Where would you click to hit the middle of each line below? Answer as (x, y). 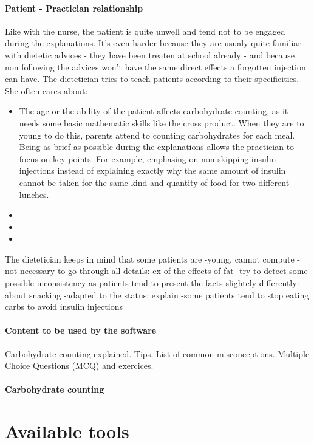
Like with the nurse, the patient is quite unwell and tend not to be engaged (145, 31)
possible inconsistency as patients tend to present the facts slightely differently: (152, 283)
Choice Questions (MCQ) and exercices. (79, 366)
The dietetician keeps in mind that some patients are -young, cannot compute (150, 259)
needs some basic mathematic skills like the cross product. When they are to (162, 122)
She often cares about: (46, 90)
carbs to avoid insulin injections (64, 307)
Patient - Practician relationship (74, 8)
